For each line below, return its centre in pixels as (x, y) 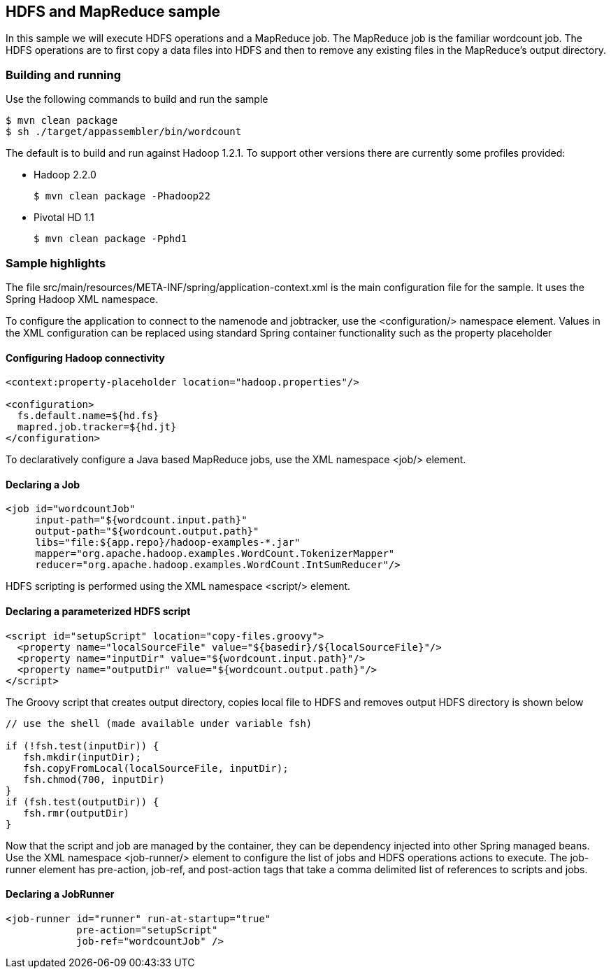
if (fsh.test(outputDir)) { (82, 802)
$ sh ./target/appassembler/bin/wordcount (124, 132)
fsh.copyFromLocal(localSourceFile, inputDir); (156, 768)
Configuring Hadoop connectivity (85, 358)
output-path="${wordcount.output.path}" (147, 531)
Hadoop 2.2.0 (65, 175)
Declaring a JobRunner (60, 894)
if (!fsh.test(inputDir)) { (82, 746)
